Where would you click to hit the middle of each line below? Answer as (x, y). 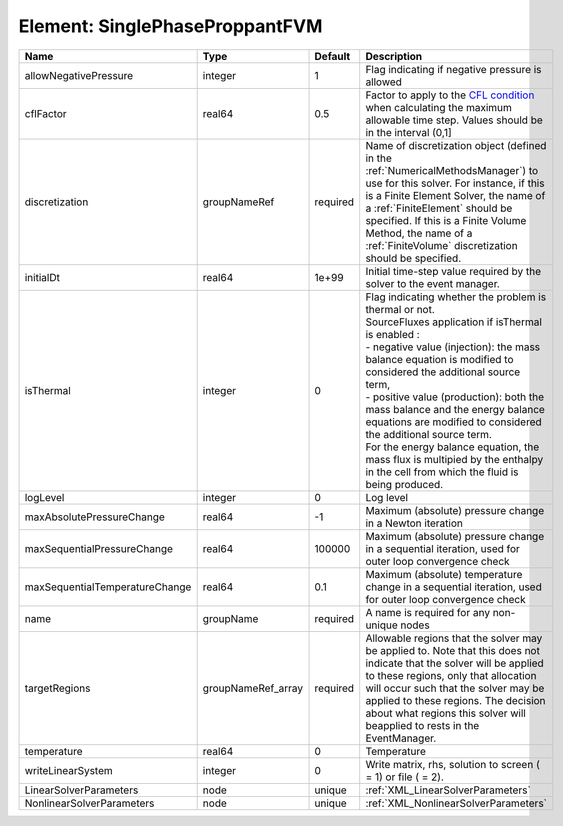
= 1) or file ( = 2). (405, 777)
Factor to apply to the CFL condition (450, 95)
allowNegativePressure (79, 75)
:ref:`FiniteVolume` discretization (442, 245)
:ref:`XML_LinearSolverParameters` (448, 790)
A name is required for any (427, 612)
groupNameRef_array (253, 688)
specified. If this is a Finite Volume (446, 220)
